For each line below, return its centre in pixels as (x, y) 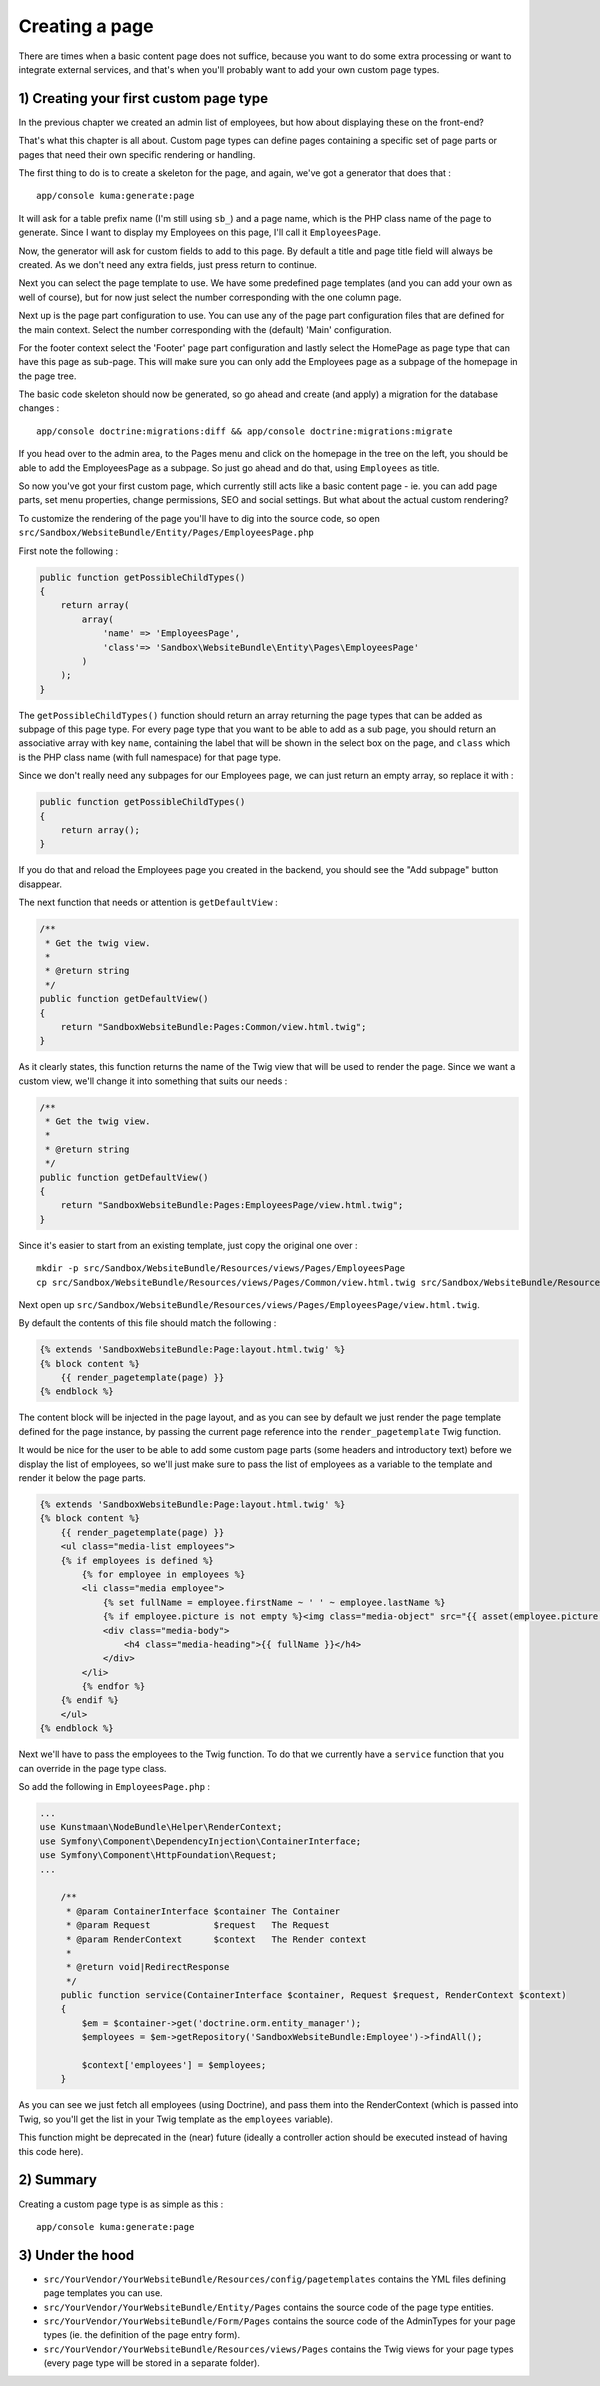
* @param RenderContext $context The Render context (216, 1939)
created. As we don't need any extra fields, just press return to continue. (167, 264)
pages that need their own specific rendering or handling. (137, 154)
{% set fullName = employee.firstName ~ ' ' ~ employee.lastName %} (274, 1602)
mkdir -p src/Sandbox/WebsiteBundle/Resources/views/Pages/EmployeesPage (221, 1268)
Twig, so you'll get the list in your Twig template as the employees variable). (176, 2119)
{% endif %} (90, 1700)
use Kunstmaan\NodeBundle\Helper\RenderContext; (161, 1827)
